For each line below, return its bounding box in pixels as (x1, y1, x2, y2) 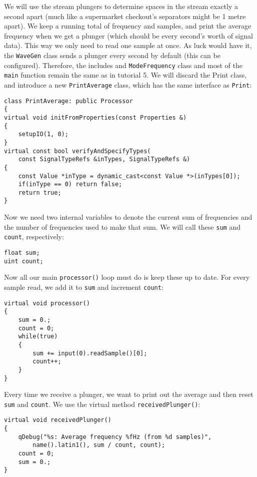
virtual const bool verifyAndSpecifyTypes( (4, 147, 151, 155)
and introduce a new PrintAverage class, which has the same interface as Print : (4, 79, 252, 90)
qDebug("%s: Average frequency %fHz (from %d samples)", (18, 433, 212, 440)
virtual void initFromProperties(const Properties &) (4, 114, 187, 121)
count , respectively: (4, 231, 64, 242)
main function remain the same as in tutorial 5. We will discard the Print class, (4, 70, 247, 80)
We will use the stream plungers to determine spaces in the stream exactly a (4, 1, 238, 11)
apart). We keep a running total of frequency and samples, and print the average (4, 21, 251, 31)
